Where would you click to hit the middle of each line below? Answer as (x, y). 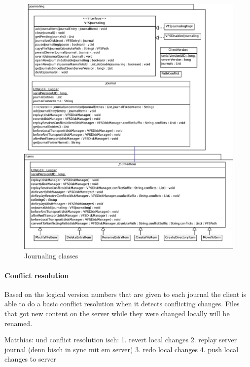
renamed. (18, 323)
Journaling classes (51, 256)
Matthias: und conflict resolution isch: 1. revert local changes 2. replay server (121, 340)
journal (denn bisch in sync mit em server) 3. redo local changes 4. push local (122, 349)
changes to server (30, 359)
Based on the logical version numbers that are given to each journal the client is (125, 294)
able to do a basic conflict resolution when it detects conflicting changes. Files (122, 304)
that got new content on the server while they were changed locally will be (117, 313)
